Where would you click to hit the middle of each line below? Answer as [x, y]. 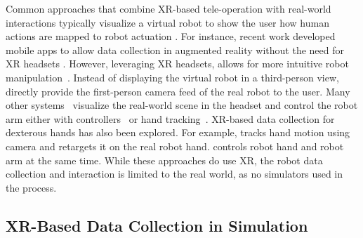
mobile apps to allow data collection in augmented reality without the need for [175, 49]
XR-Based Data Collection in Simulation [157, 225]
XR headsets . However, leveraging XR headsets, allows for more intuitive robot [177, 64]
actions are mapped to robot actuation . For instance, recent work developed [171, 36]
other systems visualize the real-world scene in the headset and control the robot [182, 105]
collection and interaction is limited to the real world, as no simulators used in [174, 174]
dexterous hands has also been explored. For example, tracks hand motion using [178, 132]
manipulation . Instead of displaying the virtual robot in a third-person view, [172, 77]
